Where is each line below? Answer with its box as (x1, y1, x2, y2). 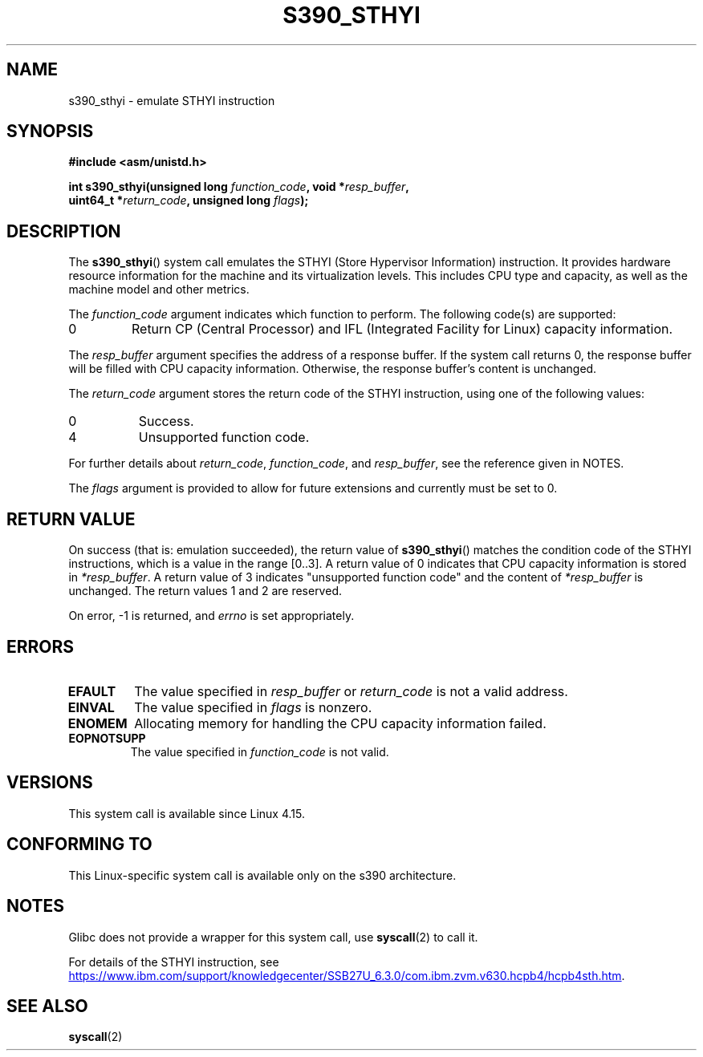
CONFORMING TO (6, 834, 152, 855)
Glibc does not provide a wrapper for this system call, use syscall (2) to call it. (68, 929, 478, 944)
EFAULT (67, 682, 116, 699)
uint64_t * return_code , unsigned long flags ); (68, 193, 309, 208)
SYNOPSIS (6, 121, 94, 142)
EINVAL (67, 699, 115, 715)
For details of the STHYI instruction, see (68, 954, 279, 969)
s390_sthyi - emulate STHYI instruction (68, 93, 275, 107)
